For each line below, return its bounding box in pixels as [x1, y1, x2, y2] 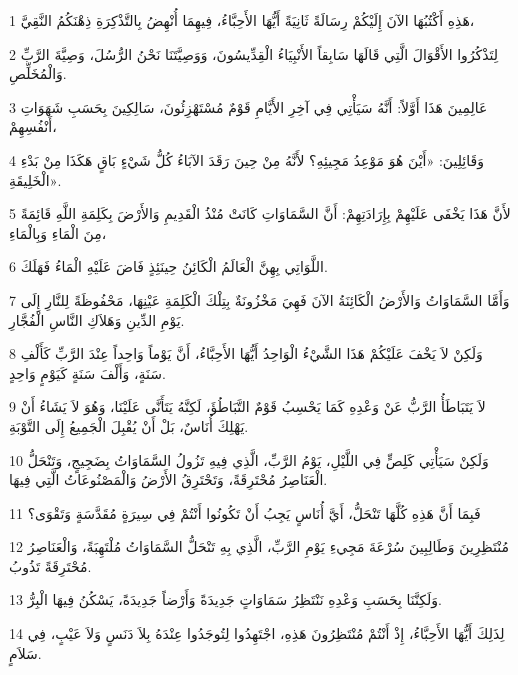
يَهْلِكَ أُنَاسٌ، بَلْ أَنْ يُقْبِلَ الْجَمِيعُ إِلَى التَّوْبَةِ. [9, 415, 249, 436]
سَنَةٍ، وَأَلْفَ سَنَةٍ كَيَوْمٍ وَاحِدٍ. [9, 362, 166, 383]
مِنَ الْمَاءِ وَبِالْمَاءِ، [9, 222, 107, 243]
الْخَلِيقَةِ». [9, 169, 62, 190]
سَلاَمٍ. [9, 642, 42, 663]
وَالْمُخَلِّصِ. [9, 63, 67, 84]
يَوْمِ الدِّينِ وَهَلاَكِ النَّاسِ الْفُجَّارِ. [9, 309, 185, 330]
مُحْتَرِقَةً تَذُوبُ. [9, 555, 92, 576]
